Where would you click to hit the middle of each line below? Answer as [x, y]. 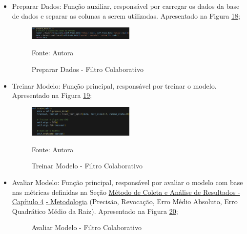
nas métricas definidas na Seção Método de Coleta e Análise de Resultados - [126, 192]
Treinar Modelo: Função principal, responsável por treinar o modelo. [114, 85]
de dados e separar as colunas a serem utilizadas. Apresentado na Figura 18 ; [126, 15]
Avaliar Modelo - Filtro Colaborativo [86, 227]
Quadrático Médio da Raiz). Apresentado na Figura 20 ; [95, 211]
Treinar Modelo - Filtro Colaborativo [87, 166]
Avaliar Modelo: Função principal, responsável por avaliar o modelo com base [127, 182]
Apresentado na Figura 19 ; [52, 95]
